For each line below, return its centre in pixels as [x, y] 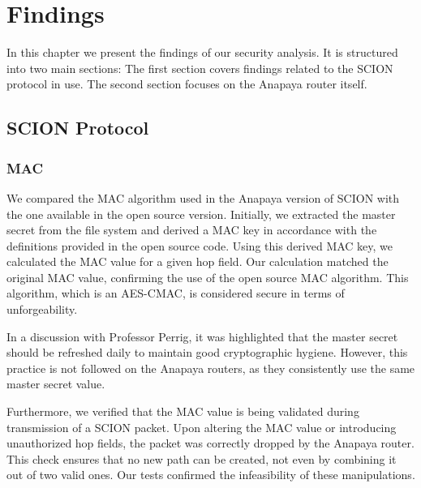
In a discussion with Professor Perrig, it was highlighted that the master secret [202, 336]
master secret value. [56, 384]
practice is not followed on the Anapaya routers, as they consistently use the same [211, 368]
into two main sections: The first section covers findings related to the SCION [200, 68]
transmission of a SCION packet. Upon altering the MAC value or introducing [202, 427]
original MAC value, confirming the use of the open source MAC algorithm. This [208, 277]
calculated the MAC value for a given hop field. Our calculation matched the [198, 261]
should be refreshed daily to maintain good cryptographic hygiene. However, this [207, 352]
